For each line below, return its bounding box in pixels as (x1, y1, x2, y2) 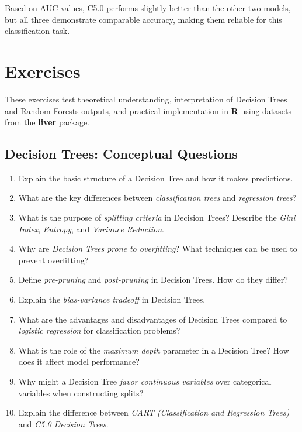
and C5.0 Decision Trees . (18, 417, 109, 430)
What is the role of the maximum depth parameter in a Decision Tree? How (18, 344, 289, 356)
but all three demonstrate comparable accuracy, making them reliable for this (5, 13, 282, 25)
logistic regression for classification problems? (18, 324, 180, 337)
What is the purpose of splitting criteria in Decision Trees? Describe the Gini (18, 211, 296, 224)
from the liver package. (5, 116, 89, 128)
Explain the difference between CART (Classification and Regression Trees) (18, 406, 290, 419)
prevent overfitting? (18, 253, 89, 266)
